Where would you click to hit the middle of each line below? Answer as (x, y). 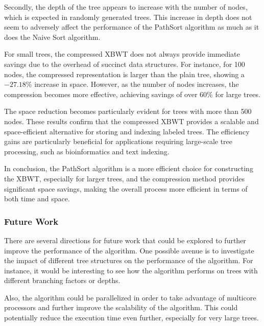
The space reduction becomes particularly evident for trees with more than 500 (128, 111)
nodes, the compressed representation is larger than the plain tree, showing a (124, 74)
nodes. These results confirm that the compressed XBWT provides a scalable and (131, 121)
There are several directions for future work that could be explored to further (125, 240)
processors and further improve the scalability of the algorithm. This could (121, 307)
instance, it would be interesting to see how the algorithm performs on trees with (131, 270)
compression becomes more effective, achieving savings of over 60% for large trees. (132, 94)
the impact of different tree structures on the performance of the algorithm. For (129, 260)
